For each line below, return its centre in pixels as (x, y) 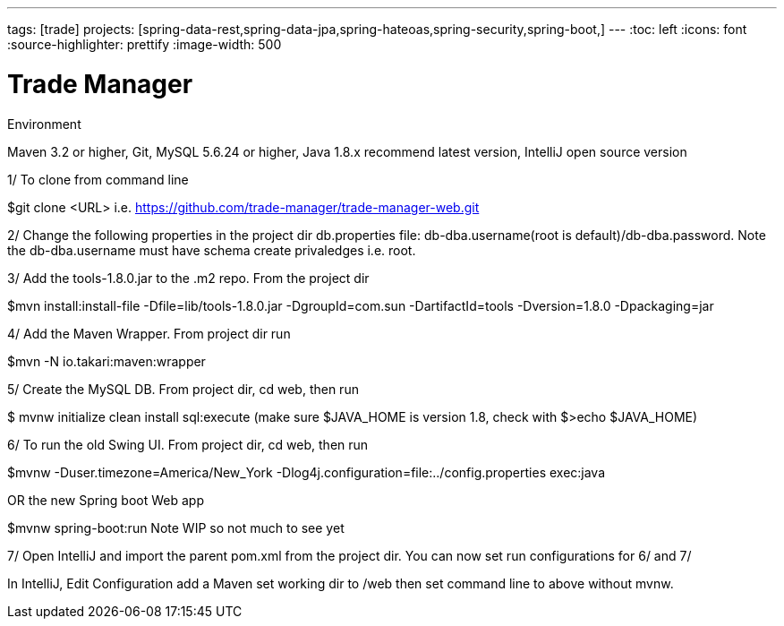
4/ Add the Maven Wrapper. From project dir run (149, 333)
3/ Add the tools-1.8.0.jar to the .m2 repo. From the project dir (188, 278)
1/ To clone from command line (98, 179)
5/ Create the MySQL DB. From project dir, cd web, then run (183, 389)
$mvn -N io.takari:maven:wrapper (107, 361)
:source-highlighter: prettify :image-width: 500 (145, 44)
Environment (44, 124)
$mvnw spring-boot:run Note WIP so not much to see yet (176, 527)
